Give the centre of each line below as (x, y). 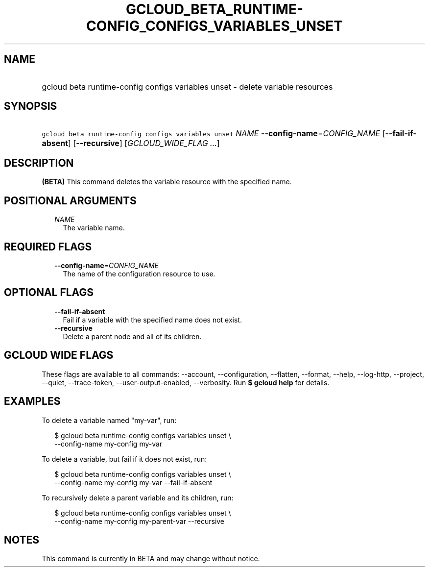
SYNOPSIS (31, 106)
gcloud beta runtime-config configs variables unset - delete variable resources (187, 87)
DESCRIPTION (39, 163)
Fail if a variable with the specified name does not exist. (152, 320)
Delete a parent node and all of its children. (132, 336)
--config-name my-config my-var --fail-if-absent (133, 482)
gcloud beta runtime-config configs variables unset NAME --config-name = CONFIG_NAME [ (214, 134)
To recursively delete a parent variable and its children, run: (138, 497)
